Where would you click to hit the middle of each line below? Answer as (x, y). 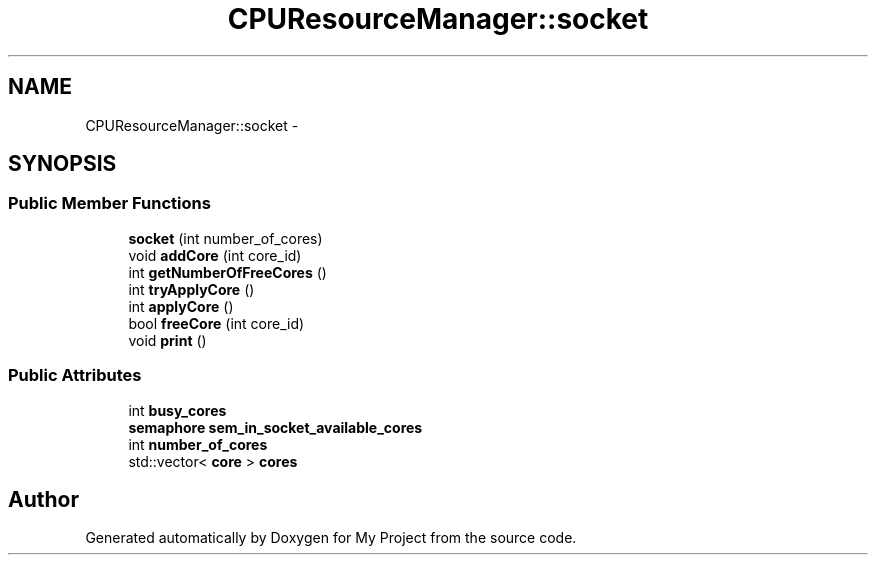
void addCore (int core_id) (215, 255)
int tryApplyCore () (191, 289)
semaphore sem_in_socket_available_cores (275, 427)
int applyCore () (181, 306)
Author (43, 499)
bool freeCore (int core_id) (216, 323)
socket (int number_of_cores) (225, 238)
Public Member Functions (109, 203)
